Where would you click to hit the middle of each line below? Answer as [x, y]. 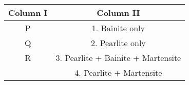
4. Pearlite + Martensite [118, 72]
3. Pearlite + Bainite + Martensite [118, 58]
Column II [118, 13]
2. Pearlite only [118, 43]
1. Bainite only [118, 28]
